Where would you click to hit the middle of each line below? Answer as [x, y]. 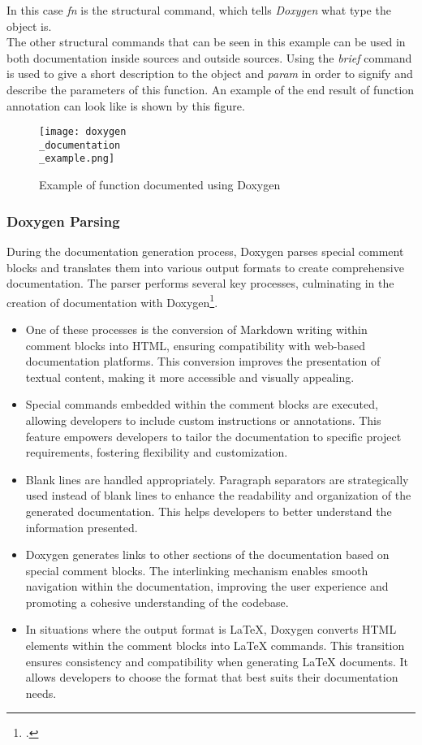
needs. [41, 693]
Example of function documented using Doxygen [160, 185]
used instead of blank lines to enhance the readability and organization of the [218, 495]
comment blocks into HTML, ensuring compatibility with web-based [195, 345]
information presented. [82, 527]
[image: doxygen [83, 132]
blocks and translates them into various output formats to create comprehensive [205, 267]
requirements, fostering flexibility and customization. [157, 452]
